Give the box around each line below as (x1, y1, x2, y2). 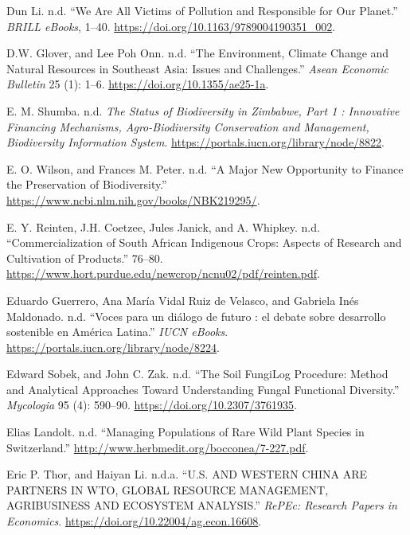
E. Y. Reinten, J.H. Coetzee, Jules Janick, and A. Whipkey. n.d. (6, 218, 320, 235)
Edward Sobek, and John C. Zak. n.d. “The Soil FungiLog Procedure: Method (6, 365, 389, 382)
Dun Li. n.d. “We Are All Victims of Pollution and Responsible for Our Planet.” (6, 2, 398, 18)
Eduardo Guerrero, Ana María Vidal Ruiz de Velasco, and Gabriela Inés (6, 291, 359, 308)
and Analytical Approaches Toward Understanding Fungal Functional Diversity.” (6, 381, 400, 397)
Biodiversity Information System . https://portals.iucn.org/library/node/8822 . (6, 134, 385, 150)
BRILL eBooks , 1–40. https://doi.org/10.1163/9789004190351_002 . (6, 18, 336, 34)
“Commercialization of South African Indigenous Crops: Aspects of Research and (6, 234, 402, 251)
